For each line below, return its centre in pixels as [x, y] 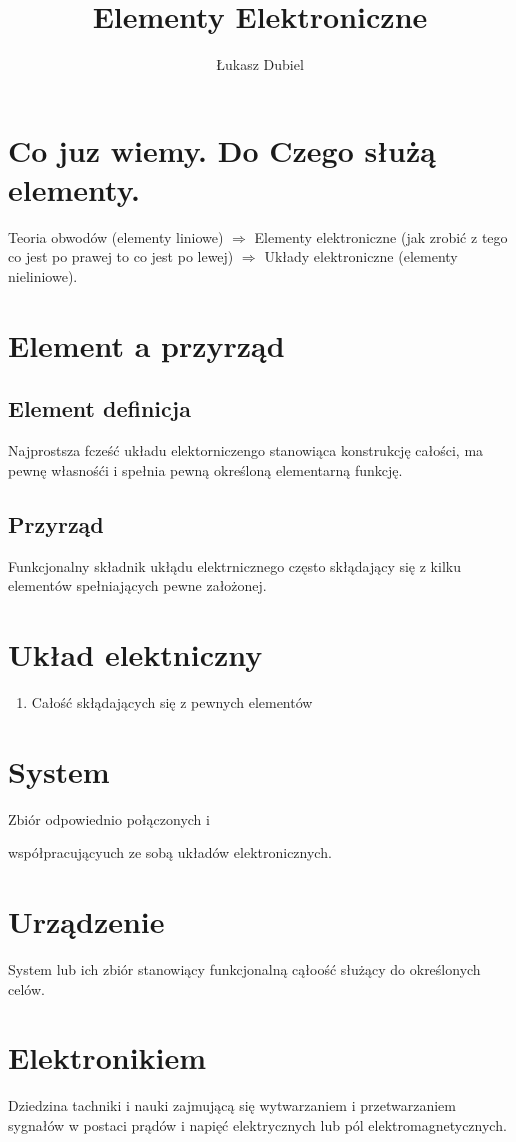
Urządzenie [86, 921]
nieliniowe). [43, 276]
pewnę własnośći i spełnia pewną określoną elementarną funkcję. [205, 469]
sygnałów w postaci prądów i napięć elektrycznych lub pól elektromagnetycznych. [257, 1124]
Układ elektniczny [135, 653]
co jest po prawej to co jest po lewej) [121, 256]
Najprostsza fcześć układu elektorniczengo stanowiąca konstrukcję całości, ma [246, 450]
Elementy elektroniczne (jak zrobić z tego [381, 236]
